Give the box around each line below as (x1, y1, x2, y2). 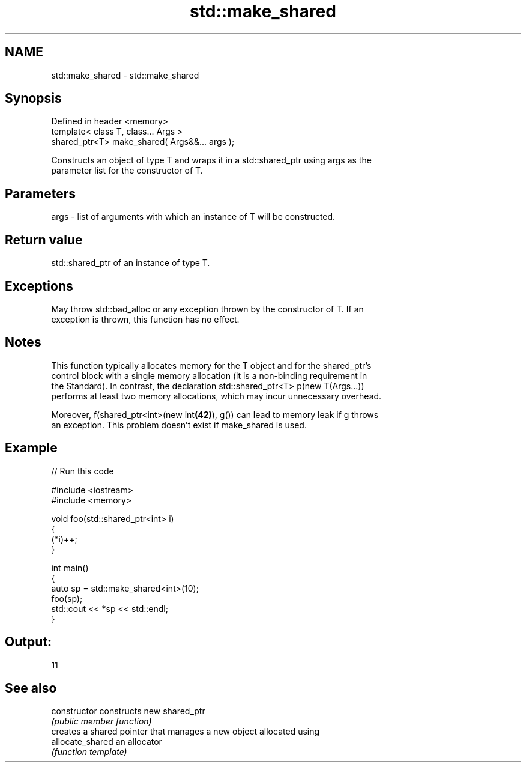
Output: (5, 634, 52, 650)
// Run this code (51, 465, 114, 476)
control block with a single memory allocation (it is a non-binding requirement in (51, 370, 367, 381)
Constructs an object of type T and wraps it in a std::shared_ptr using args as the (51, 155, 372, 166)
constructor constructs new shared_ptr (51, 706, 205, 717)
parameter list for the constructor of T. (51, 165, 203, 176)
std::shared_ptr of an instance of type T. (51, 258, 210, 268)
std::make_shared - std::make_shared (51, 70, 199, 80)
